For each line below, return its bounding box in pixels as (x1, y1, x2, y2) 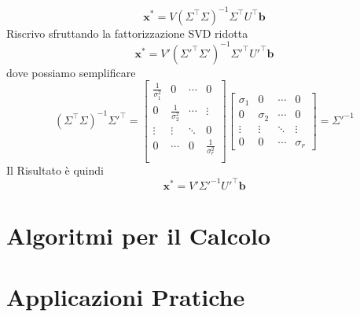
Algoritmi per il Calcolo (6, 219, 271, 251)
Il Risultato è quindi (6, 161, 104, 178)
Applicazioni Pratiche (6, 281, 245, 313)
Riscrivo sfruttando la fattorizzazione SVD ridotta (6, 24, 248, 41)
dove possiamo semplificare (6, 64, 136, 80)
